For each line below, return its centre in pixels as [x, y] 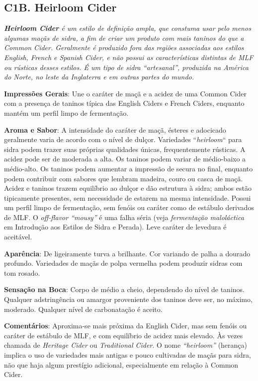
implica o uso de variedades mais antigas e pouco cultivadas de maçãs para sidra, [128, 355]
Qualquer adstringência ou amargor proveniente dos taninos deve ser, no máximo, [128, 299]
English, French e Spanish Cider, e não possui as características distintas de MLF [129, 57]
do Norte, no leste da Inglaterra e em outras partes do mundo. [99, 77]
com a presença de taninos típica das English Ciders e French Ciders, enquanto [124, 103]
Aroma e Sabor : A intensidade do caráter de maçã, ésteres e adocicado [115, 129]
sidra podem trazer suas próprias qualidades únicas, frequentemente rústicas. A [125, 149]
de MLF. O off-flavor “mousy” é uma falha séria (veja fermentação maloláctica [124, 217]
